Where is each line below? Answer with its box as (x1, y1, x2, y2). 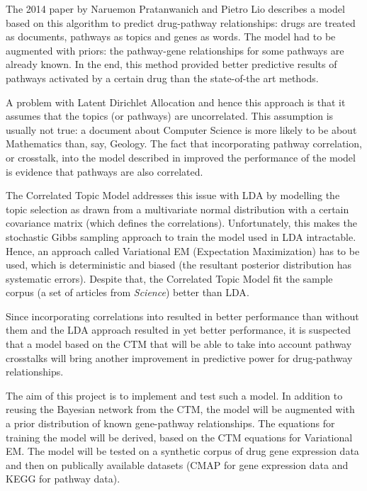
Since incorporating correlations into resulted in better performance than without (6, 308, 359, 323)
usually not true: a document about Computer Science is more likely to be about (6, 122, 357, 137)
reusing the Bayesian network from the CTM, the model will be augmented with (6, 402, 355, 417)
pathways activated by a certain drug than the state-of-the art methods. (6, 70, 319, 85)
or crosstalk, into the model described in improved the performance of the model (6, 149, 356, 164)
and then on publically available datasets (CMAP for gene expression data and (6, 457, 349, 472)
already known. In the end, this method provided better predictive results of (6, 57, 337, 72)
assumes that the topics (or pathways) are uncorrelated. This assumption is (6, 108, 334, 123)
